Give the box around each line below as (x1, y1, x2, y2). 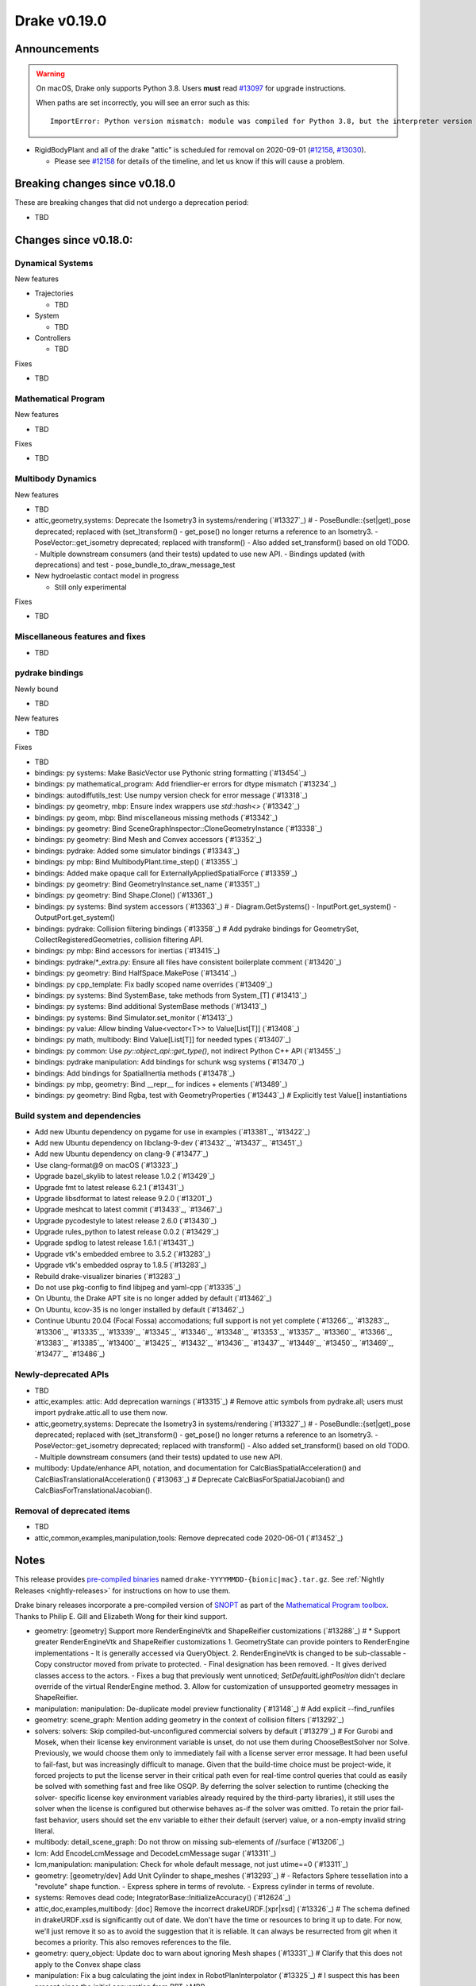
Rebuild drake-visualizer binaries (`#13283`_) (34, 1271, 182, 1281)
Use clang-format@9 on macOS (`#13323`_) (34, 1160, 178, 1169)
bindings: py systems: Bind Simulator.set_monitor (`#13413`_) (34, 1013, 233, 1022)
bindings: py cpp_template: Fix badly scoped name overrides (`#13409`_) (34, 979, 274, 989)
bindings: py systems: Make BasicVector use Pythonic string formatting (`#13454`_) (34, 768, 307, 778)
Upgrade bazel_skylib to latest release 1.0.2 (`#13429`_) (34, 1172, 216, 1181)
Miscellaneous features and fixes (14, 632, 146, 643)
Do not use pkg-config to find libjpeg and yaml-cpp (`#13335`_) (34, 1283, 242, 1292)
